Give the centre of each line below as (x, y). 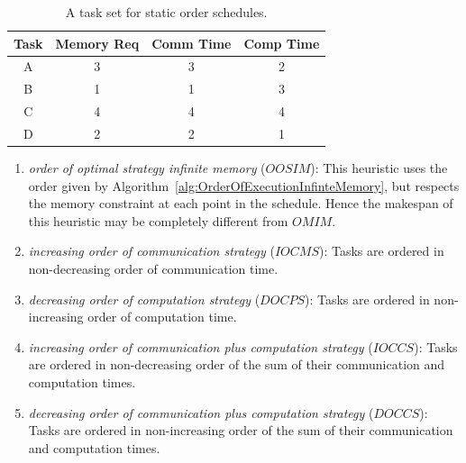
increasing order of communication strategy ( (151, 251)
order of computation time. (162, 317)
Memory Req (97, 43)
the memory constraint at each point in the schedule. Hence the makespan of (241, 203)
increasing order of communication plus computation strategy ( (201, 346)
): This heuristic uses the (379, 168)
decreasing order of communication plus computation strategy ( (201, 412)
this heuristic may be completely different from (158, 220)
